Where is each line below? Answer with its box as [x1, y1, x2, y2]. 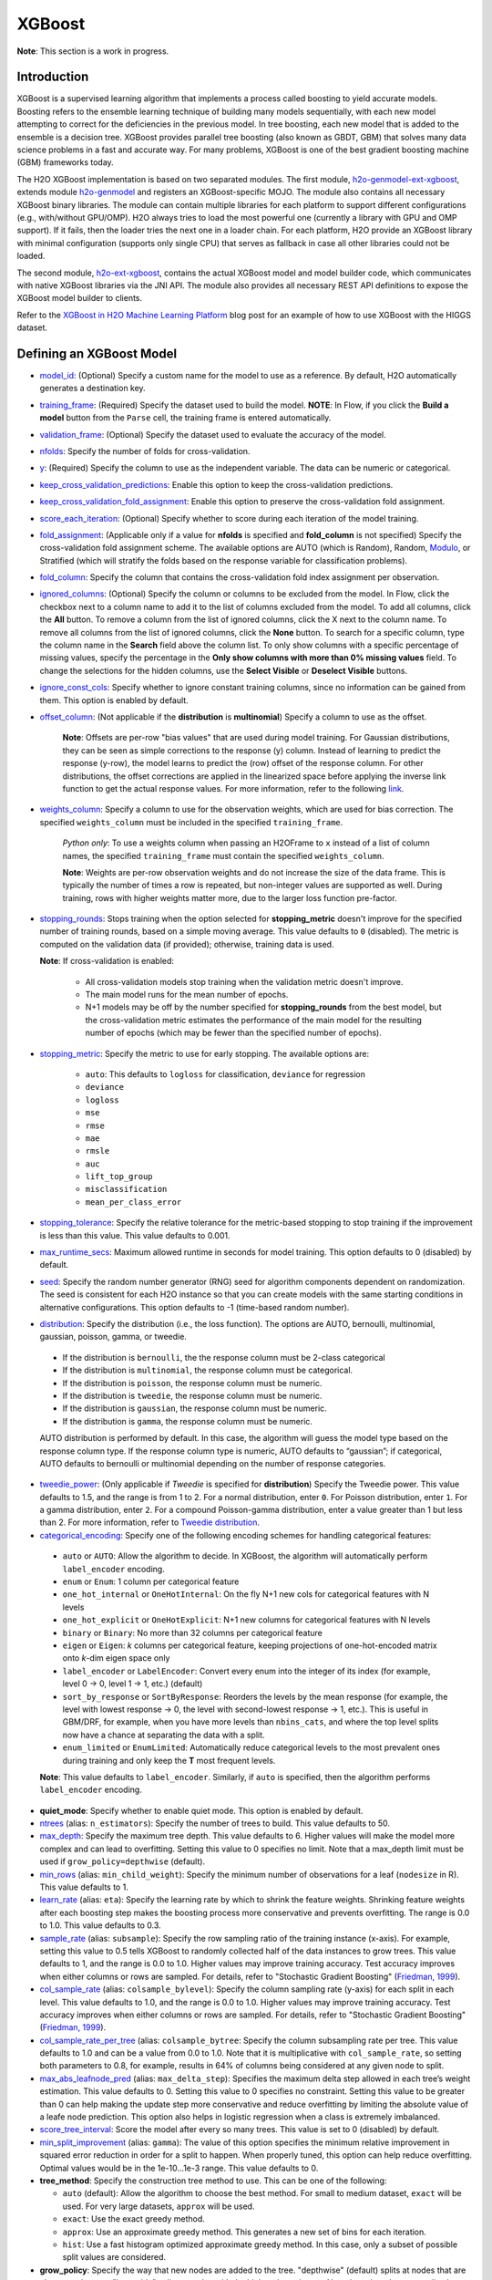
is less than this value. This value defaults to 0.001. [39, 1229, 231, 1240]
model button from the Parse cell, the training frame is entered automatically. [39, 412, 332, 423]
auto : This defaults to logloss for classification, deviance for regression [85, 1068, 366, 1080]
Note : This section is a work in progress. [16, 46, 169, 57]
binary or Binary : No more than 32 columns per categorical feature [62, 1627, 323, 1638]
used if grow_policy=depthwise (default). [39, 1856, 205, 1867]
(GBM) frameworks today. [16, 157, 114, 168]
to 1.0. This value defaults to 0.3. [39, 1920, 161, 1931]
